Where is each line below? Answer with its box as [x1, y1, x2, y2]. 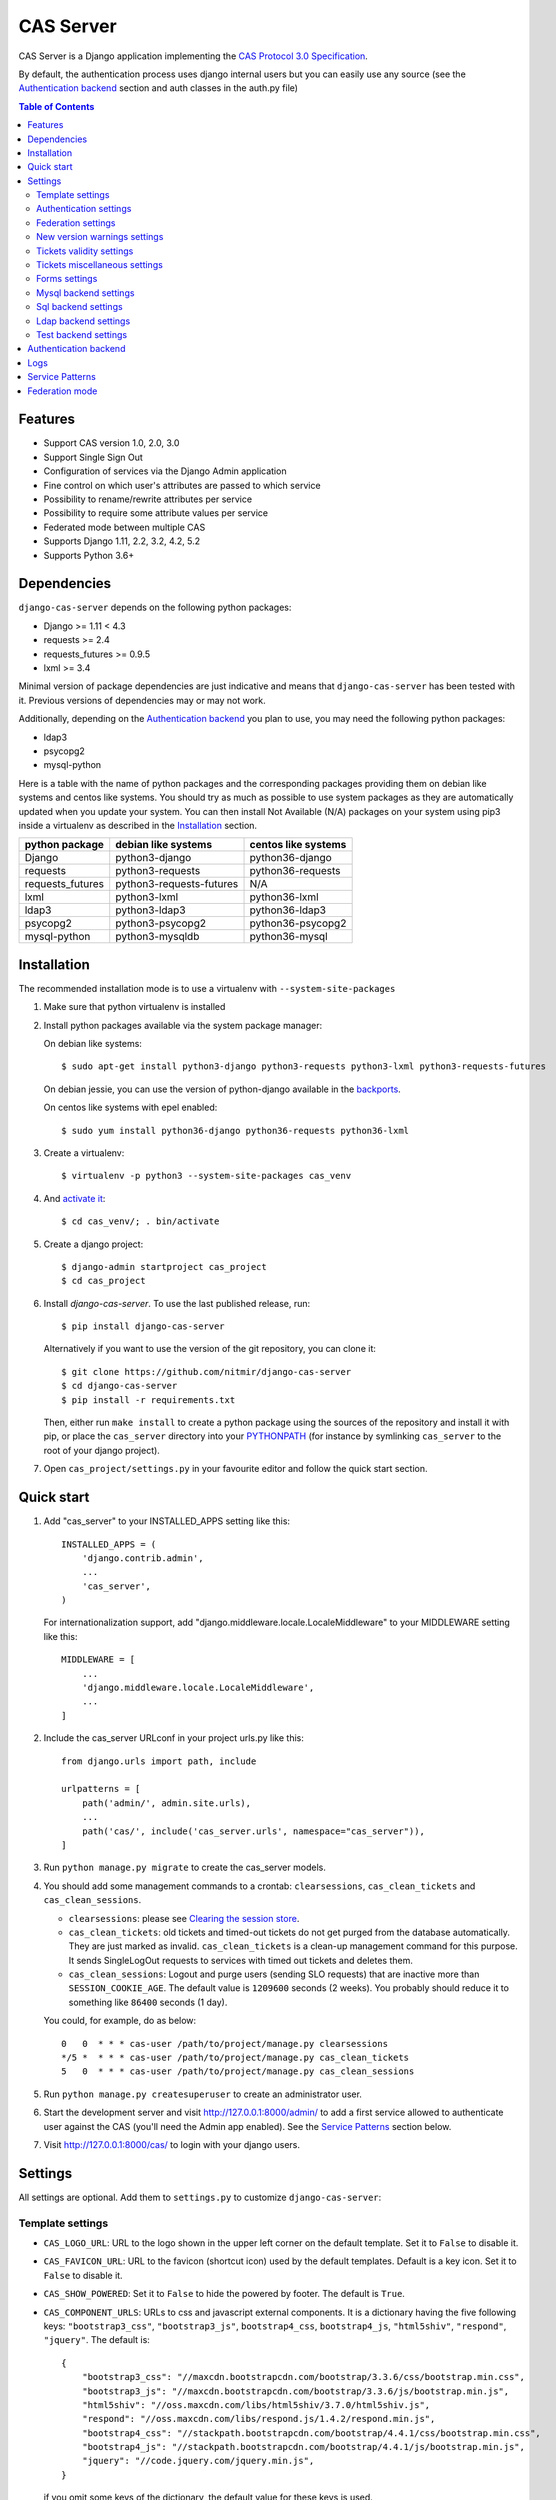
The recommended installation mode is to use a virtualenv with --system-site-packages [18, 982, 396, 994]
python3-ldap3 [115, 903, 186, 917]
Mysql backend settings [36, 286, 135, 299]
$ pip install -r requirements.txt [61, 1394, 236, 1405]
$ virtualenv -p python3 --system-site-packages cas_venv [61, 1170, 352, 1182]
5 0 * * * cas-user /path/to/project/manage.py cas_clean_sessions [61, 2066, 415, 2077]
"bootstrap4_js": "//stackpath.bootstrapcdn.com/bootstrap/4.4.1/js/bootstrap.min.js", [81, 2441, 525, 2453]
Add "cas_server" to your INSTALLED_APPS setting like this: [43, 1515, 290, 1527]
